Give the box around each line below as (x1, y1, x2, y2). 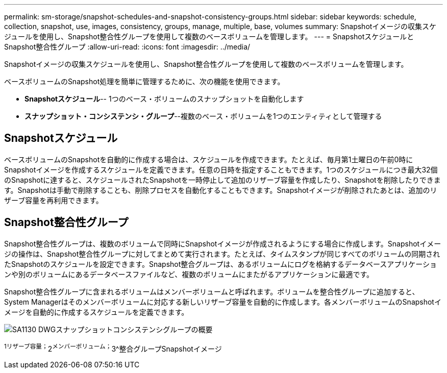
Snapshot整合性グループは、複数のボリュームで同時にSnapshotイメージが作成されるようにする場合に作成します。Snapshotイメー (4, 239, 441, 248)
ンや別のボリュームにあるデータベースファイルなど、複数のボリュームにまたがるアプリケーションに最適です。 (4, 269, 374, 279)
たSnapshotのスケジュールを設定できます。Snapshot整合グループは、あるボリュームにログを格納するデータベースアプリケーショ (4, 259, 437, 268)
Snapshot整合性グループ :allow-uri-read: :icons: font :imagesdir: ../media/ (4, 42, 251, 51)
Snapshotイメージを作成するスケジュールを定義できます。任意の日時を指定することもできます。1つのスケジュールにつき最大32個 (4, 165, 438, 174)
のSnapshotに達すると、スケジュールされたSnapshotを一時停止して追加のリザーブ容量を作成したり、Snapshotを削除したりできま (4, 175, 441, 184)
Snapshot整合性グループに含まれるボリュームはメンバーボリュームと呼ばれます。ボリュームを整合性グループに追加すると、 (4, 287, 419, 296)
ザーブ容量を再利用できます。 (4, 195, 103, 205)
